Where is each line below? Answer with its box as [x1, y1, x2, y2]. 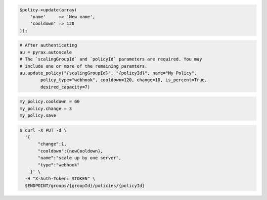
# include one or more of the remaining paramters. [19, 63, 148, 69]
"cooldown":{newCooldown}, [38, 148, 103, 153]
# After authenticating [19, 43, 78, 48]
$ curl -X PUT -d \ [19, 127, 67, 133]
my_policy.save [19, 113, 56, 118]
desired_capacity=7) [40, 84, 90, 90]
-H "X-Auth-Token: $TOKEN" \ [25, 176, 96, 182]
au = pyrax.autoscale [19, 50, 72, 55]
